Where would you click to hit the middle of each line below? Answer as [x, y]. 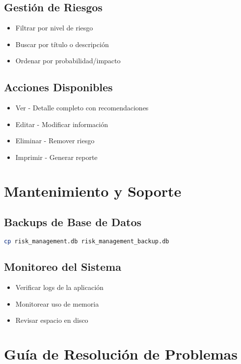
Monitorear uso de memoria [57, 303]
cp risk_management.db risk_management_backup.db [87, 242]
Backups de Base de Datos [73, 222]
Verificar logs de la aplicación [59, 287]
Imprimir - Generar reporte [56, 157]
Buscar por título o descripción [62, 44]
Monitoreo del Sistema [63, 267]
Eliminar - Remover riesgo [55, 141]
